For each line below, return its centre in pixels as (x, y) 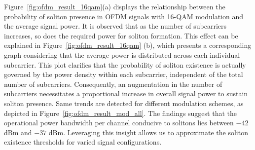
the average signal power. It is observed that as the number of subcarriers (115, 26)
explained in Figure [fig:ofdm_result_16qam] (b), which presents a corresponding (128, 45)
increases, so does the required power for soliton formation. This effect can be (121, 35)
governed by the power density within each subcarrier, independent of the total (124, 74)
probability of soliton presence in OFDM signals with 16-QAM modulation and (124, 16)
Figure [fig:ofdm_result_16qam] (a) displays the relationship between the (115, 6)
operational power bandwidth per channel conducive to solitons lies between (119, 123)
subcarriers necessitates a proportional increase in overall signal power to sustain (126, 94)
